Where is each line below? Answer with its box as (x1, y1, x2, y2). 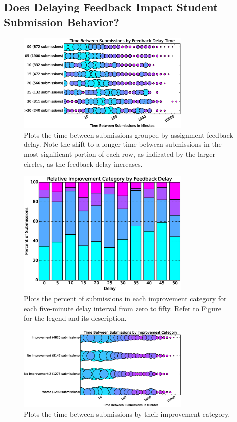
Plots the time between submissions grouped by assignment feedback (24, 129, 233, 140)
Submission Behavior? (4, 14, 119, 29)
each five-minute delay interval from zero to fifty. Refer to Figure (24, 303, 221, 313)
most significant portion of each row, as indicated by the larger (24, 148, 215, 159)
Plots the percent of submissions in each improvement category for (24, 293, 227, 304)
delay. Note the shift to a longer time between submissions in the (24, 139, 222, 149)
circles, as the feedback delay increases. (24, 158, 143, 169)
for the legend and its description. (24, 313, 127, 323)
